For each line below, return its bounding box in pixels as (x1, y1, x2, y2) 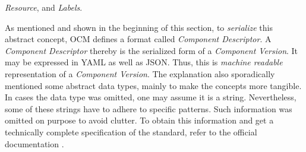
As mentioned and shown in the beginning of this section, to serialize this (5, 21, 273, 33)
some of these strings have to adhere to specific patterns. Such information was (5, 102, 292, 115)
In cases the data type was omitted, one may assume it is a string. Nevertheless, (5, 91, 296, 103)
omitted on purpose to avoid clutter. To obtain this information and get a (5, 114, 274, 126)
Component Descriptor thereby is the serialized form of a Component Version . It (5, 44, 298, 56)
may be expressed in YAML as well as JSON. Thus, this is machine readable (5, 56, 283, 68)
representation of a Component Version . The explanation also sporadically (5, 67, 275, 80)
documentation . (5, 137, 64, 150)
